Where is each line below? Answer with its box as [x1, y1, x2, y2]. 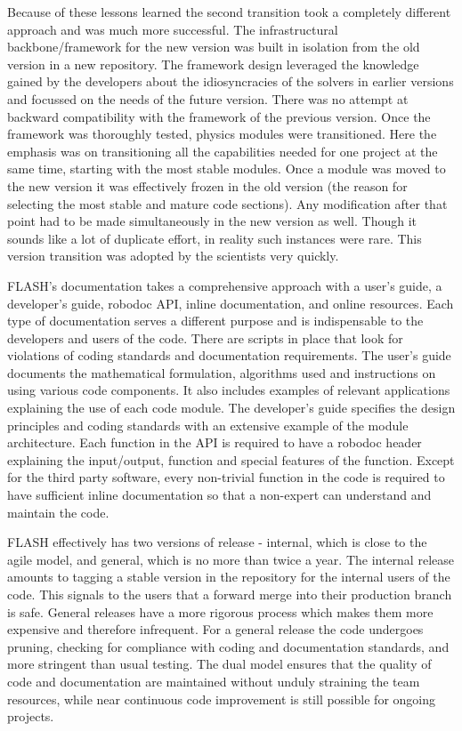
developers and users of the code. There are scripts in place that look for [7, 328, 403, 347]
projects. [7, 707, 54, 726]
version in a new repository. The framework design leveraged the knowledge [7, 54, 419, 73]
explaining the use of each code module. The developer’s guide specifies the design [7, 398, 456, 417]
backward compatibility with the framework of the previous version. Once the [7, 107, 431, 125]
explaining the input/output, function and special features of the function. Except [7, 450, 455, 469]
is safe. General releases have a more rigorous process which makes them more [7, 602, 434, 621]
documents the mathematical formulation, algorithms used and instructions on [7, 363, 436, 382]
